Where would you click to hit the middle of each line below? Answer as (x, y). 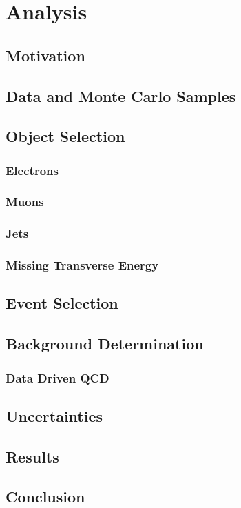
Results (32, 456)
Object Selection (65, 136)
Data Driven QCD (57, 377)
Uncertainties (54, 415)
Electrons (32, 170)
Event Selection (62, 303)
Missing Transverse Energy (82, 265)
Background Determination (105, 344)
